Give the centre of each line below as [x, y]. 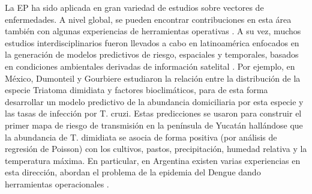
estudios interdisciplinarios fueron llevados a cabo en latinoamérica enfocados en [152, 42]
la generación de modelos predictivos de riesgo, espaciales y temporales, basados [152, 54]
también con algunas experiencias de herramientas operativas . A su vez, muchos [153, 31]
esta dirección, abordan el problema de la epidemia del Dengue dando [133, 172]
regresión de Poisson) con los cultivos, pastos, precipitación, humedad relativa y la [156, 149]
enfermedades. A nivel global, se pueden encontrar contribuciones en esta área [148, 19]
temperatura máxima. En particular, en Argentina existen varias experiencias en [153, 160]
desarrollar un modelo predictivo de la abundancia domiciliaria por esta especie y [154, 101]
